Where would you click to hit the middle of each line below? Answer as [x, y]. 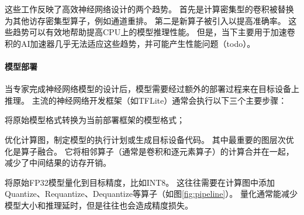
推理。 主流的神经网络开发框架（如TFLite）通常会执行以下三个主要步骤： [146, 100]
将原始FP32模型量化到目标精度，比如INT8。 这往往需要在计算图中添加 [140, 182]
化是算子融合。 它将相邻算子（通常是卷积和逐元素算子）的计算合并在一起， [149, 151]
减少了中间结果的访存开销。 [58, 163]
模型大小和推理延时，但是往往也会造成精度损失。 [99, 205]
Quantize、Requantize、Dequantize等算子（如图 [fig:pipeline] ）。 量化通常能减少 [151, 194]
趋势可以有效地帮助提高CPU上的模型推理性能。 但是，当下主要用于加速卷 [154, 32]
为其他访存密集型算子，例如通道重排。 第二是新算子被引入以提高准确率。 [145, 20]
